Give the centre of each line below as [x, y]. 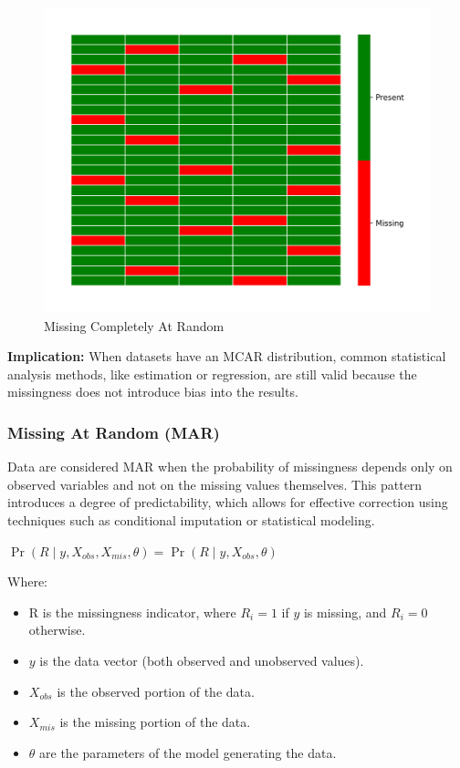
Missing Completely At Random [134, 325]
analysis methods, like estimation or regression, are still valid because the [212, 374]
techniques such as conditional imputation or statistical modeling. [191, 519]
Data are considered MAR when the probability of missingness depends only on [230, 467]
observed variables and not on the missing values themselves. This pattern [215, 484]
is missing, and [345, 612]
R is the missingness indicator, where [132, 612]
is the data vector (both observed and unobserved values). [202, 660]
